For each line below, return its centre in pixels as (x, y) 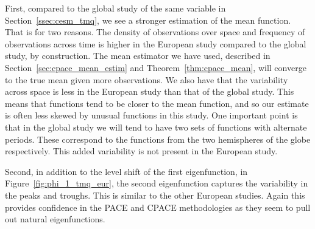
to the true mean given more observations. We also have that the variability (147, 79)
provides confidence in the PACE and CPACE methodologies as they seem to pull (158, 207)
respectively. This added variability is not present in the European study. (141, 151)
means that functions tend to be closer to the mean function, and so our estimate (157, 103)
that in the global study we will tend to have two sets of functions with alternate (156, 127)
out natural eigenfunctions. (55, 219)
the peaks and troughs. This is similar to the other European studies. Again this (155, 195)
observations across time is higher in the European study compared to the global (156, 43)
